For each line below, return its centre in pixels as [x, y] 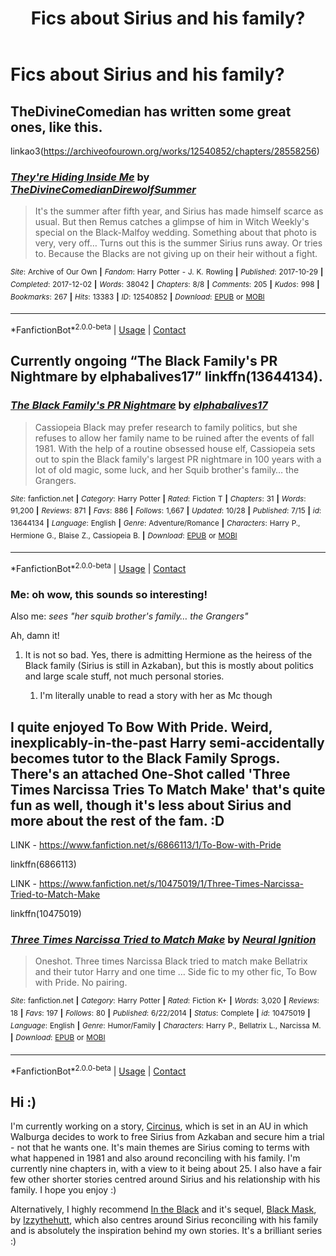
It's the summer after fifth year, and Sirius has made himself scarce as [179, 211]
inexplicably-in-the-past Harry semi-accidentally [167, 742]
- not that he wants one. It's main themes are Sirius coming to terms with [160, 1148]
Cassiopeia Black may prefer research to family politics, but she [166, 427]
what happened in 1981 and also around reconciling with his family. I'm [155, 1158]
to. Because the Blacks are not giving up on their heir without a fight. [176, 254]
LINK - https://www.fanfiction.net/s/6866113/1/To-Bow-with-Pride [146, 845]
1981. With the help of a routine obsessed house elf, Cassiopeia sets [175, 448]
